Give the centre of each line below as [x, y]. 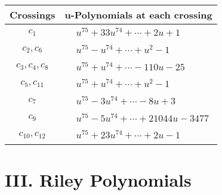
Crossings [33, 15]
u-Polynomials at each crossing [138, 15]
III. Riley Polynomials [98, 179]
